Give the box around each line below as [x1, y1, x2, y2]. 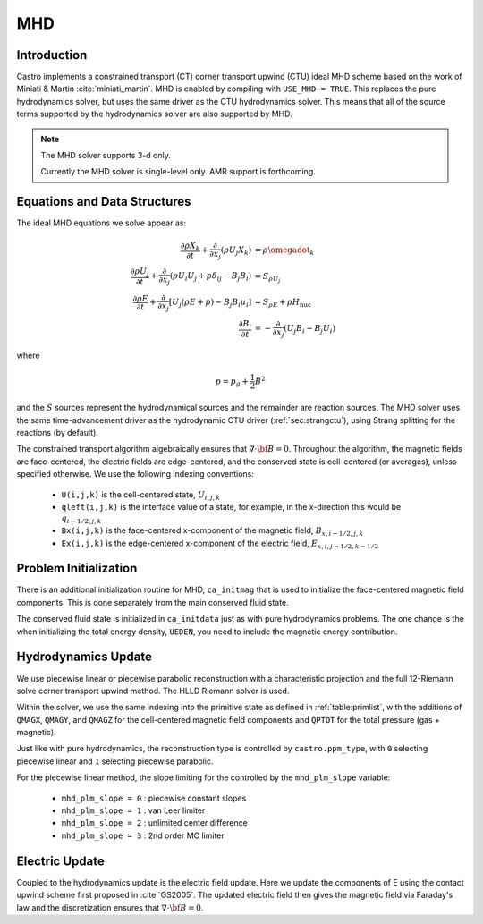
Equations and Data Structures [16, 194, 191, 209]
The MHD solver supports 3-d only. [40, 150, 172, 161]
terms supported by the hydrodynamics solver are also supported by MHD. [16, 108, 292, 120]
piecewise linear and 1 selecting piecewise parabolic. [16, 756, 214, 767]
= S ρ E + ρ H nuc [254, 297, 312, 309]
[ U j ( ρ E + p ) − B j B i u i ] [168, 297, 252, 309]
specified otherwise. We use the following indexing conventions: [16, 469, 255, 479]
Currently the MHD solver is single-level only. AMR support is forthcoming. [40, 166, 317, 177]
